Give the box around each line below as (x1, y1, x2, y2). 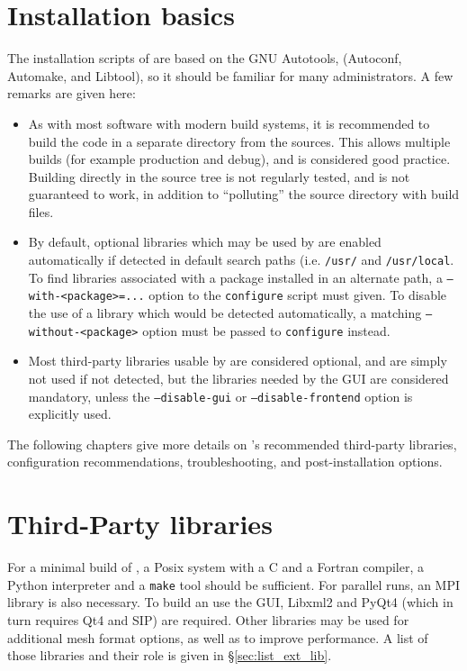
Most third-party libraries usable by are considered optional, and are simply (28, 351, 447, 370)
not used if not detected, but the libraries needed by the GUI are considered (28, 368, 449, 387)
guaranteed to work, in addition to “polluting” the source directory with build (28, 185, 460, 204)
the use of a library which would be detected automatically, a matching (28, 304, 422, 322)
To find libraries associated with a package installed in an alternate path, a (28, 267, 443, 286)
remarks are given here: (7, 84, 136, 103)
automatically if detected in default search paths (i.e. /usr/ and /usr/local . (28, 250, 454, 269)
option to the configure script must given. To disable (148, 286, 447, 304)
